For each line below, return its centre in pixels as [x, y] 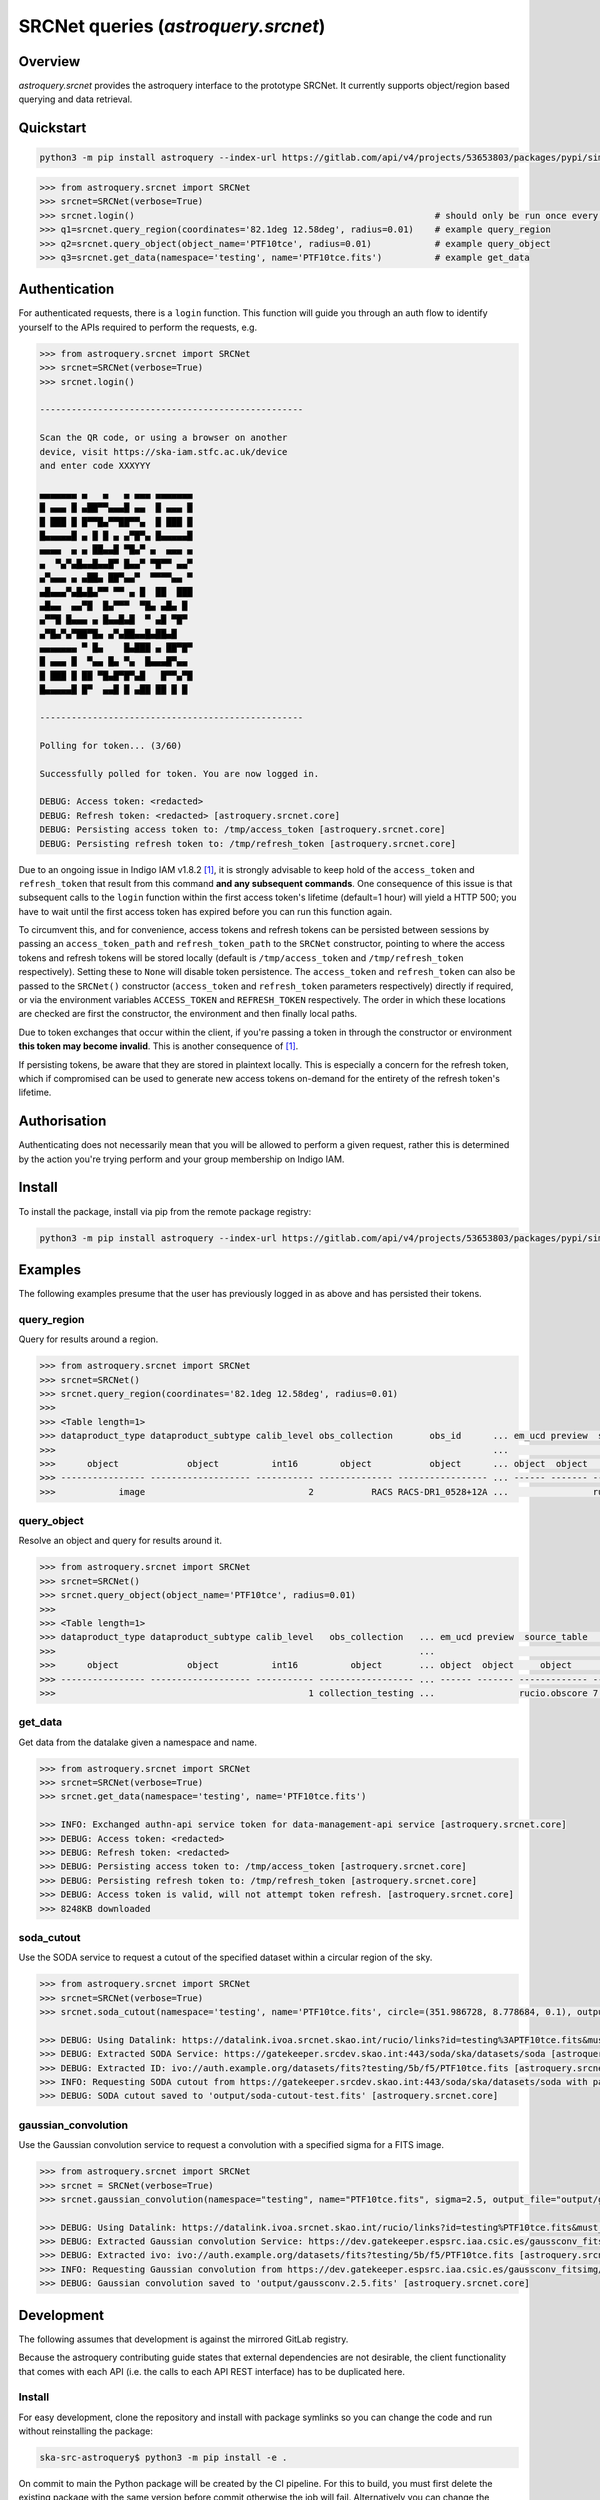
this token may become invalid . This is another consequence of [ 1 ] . [158, 1046]
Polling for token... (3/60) [111, 745]
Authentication [66, 289]
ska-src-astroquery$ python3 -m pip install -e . [163, 2458]
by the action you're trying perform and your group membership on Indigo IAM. [181, 1159]
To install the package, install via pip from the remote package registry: [165, 1211]
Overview [49, 61]
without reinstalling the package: [86, 2431]
